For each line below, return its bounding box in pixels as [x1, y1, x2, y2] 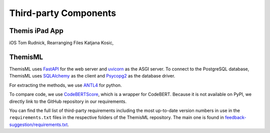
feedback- [225, 114, 246, 120]
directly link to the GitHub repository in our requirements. [9, 98, 127, 104]
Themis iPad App [9, 26, 63, 35]
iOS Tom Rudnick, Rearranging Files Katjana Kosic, [9, 40, 114, 46]
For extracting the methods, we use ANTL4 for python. [9, 82, 122, 88]
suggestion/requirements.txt [9, 121, 68, 127]
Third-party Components [9, 7, 116, 18]
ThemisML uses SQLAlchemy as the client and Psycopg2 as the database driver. [9, 73, 175, 79]
